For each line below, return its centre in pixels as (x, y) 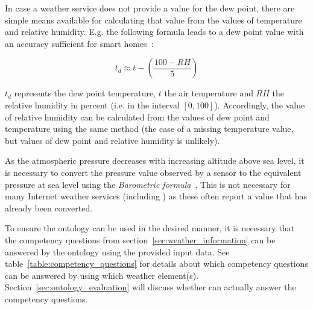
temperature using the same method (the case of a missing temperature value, (149, 129)
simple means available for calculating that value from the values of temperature (153, 20)
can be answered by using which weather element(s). (102, 275)
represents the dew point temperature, (85, 93)
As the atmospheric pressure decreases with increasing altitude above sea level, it (155, 161)
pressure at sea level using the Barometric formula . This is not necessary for (148, 184)
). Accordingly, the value (260, 105)
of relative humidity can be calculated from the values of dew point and (137, 117)
